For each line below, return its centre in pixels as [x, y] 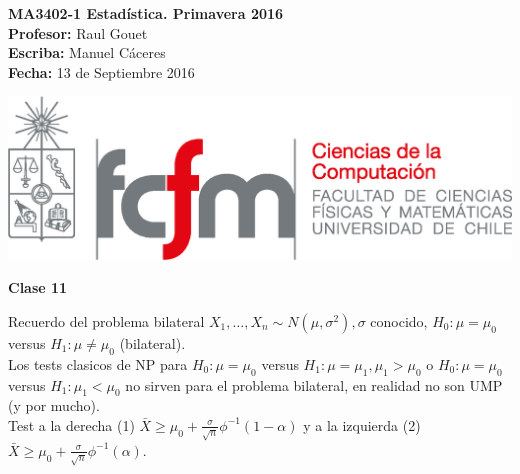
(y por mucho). [54, 405]
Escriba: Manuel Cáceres [87, 52]
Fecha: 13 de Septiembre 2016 [101, 71]
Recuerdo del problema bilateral [106, 320]
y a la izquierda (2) [362, 424]
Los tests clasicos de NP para [98, 363]
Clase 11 [38, 287]
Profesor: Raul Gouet [78, 32]
